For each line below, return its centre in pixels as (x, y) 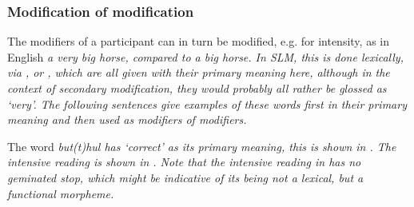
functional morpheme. (61, 193)
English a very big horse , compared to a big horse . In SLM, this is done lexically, (205, 56)
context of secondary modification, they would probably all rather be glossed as (197, 88)
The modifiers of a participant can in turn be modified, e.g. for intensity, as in (198, 41)
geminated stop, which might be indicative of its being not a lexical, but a (185, 177)
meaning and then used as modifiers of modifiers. (127, 119)
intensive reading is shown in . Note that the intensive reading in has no (184, 162)
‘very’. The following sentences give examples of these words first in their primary (207, 103)
